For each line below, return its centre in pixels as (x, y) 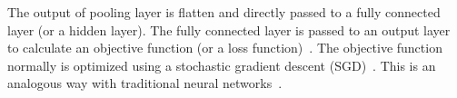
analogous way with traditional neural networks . (145, 83)
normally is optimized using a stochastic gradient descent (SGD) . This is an (222, 65)
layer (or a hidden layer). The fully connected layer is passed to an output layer (229, 29)
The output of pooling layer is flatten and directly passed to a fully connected (224, 12)
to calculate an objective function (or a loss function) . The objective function (225, 48)
